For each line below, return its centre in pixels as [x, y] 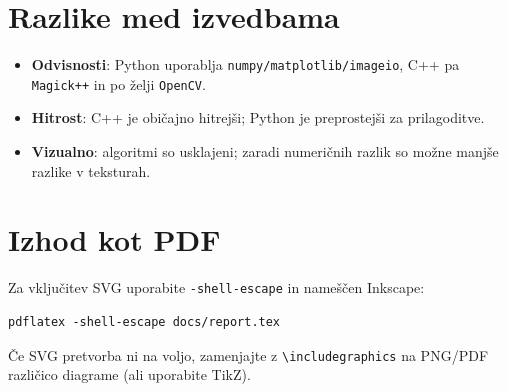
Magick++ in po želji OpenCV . [118, 83]
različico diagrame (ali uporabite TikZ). [129, 374]
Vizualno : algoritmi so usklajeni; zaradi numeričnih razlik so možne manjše [265, 151]
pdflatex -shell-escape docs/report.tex [144, 322]
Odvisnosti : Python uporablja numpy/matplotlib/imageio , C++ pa [245, 64]
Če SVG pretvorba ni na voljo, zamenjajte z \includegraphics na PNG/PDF [248, 354]
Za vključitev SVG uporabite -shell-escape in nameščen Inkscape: [216, 287]
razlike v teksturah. [91, 170]
